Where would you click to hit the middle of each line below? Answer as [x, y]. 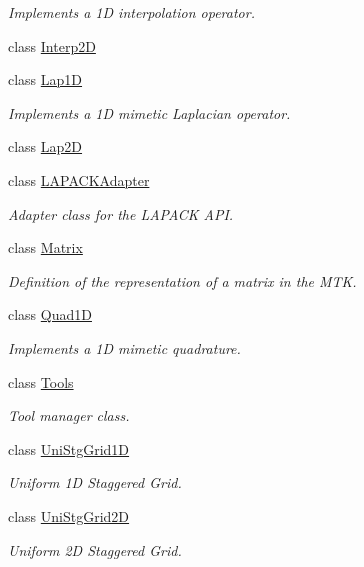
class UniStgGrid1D [69, 448]
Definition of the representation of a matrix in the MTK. [182, 280]
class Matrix [45, 247]
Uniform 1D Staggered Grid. [95, 482]
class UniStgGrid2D [69, 515]
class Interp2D [52, 45]
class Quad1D [50, 314]
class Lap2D [45, 146]
